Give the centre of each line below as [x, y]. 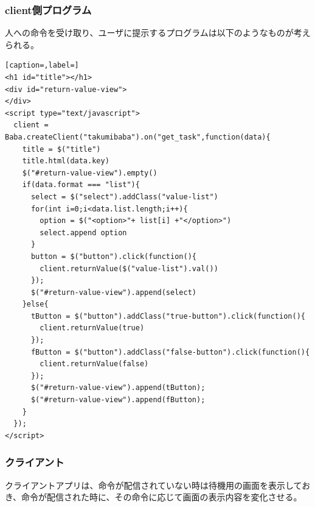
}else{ [35, 304]
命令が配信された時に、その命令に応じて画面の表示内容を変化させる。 [162, 497]
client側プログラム [48, 9]
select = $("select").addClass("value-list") [124, 197]
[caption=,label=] [42, 66]
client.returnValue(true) [92, 328]
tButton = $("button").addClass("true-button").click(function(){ [168, 316]
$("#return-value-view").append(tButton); [118, 388]
